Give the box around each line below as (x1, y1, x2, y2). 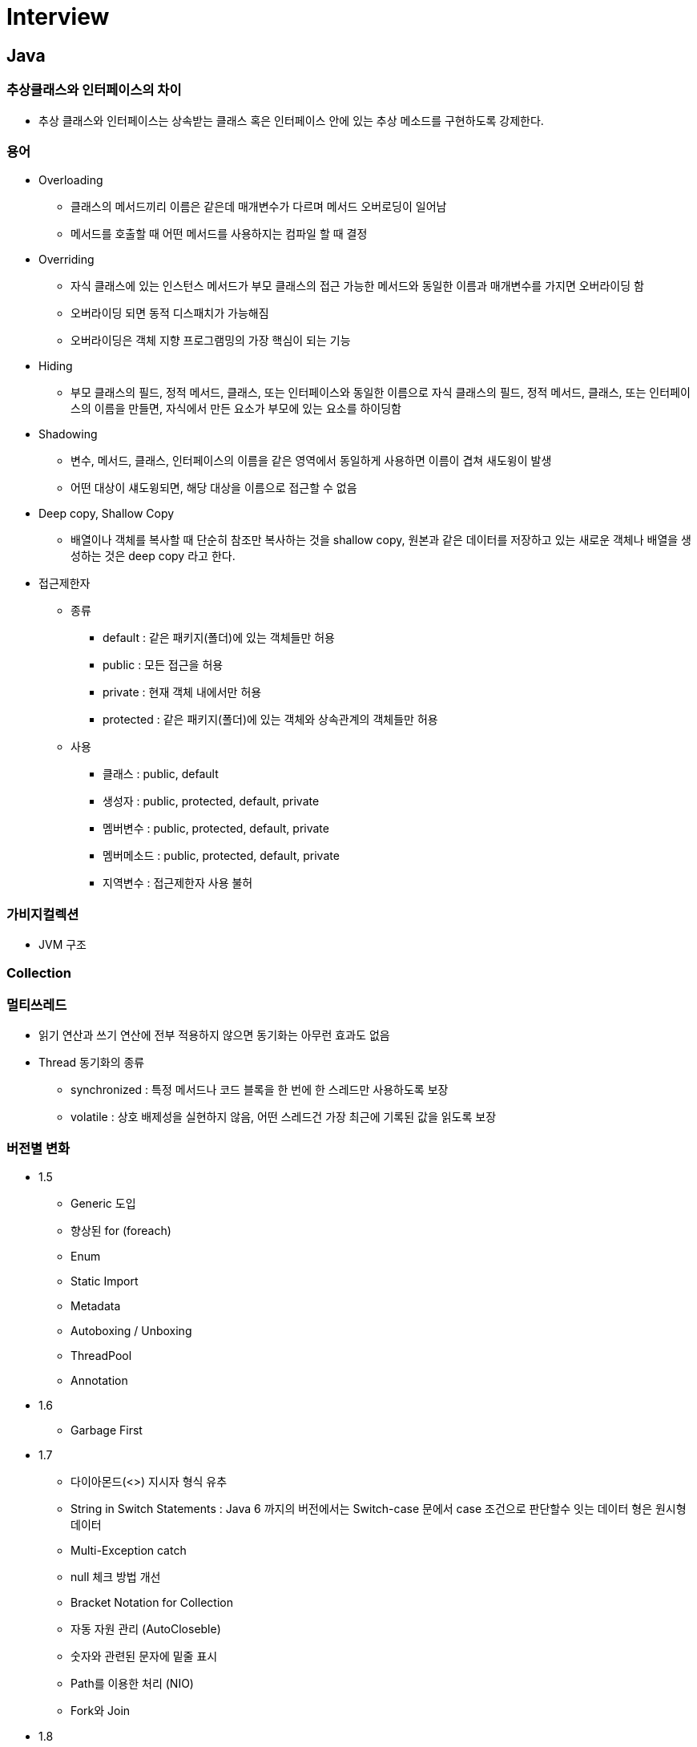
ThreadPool (71, 1348, 132, 1362)
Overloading (38, 173, 103, 188)
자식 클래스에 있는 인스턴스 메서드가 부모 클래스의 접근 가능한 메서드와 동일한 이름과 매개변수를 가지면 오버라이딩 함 (71, 279, 644, 293)
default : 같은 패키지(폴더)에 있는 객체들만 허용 (103, 631, 335, 645)
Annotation (71, 1373, 128, 1387)
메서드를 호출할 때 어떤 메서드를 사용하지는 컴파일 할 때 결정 (71, 227, 368, 241)
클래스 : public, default (103, 767, 219, 781)
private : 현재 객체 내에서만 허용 (103, 685, 262, 700)
